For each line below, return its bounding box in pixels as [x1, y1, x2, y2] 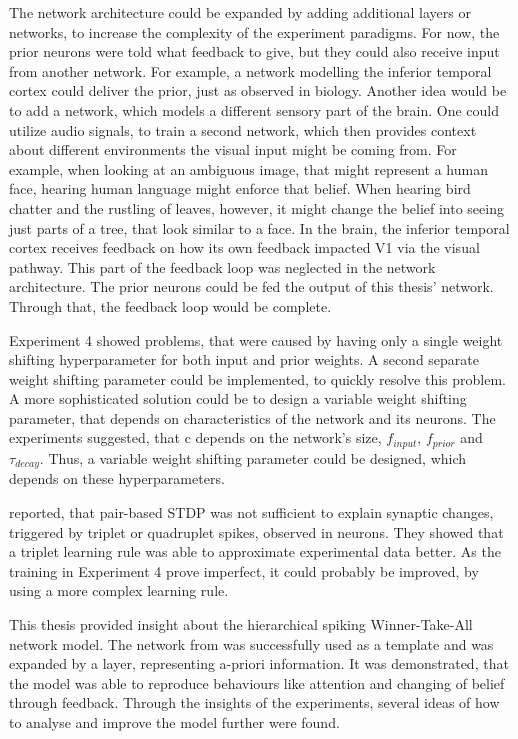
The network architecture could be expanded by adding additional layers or [9, 2, 471, 22]
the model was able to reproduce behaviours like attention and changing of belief [9, 672, 505, 693]
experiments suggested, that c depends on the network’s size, [9, 427, 382, 448]
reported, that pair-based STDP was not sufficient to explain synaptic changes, [9, 501, 494, 522]
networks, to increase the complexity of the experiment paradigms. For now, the [9, 21, 500, 42]
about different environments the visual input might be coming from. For [9, 139, 457, 160]
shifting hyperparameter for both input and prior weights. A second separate [9, 349, 480, 370]
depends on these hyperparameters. [9, 468, 225, 489]
